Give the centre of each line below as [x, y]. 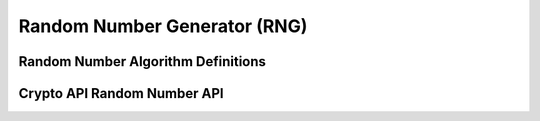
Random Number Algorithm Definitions [142, 61]
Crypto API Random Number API [121, 93]
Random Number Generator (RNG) [163, 26]
